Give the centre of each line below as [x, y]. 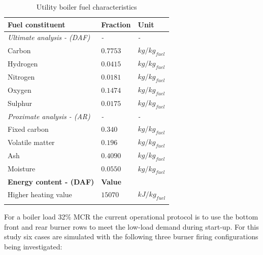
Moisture [22, 169]
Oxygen [20, 90]
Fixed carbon [28, 129]
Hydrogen [23, 63]
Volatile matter [31, 142]
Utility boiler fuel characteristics [87, 7]
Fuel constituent [37, 24]
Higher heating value [40, 194]
